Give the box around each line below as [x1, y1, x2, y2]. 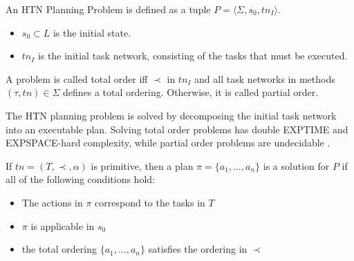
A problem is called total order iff [6, 71, 148, 86]
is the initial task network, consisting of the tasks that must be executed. [38, 48, 348, 63]
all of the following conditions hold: [6, 172, 155, 186]
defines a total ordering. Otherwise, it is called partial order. [62, 85, 319, 99]
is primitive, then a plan [91, 158, 194, 173]
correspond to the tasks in [95, 195, 205, 209]
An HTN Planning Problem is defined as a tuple [6, 2, 211, 16]
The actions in [21, 195, 83, 209]
